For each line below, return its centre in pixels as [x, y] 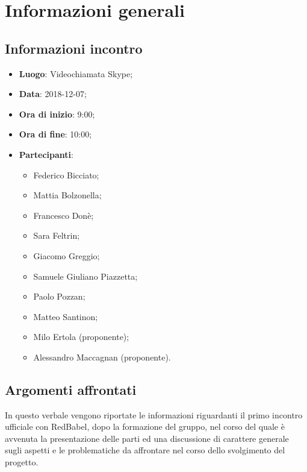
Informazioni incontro [74, 48]
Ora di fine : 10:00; [55, 134]
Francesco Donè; [64, 215]
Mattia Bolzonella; [67, 195]
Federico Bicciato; [66, 175]
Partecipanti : [46, 154]
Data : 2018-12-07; [53, 94]
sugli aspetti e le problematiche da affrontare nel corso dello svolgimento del [145, 450]
